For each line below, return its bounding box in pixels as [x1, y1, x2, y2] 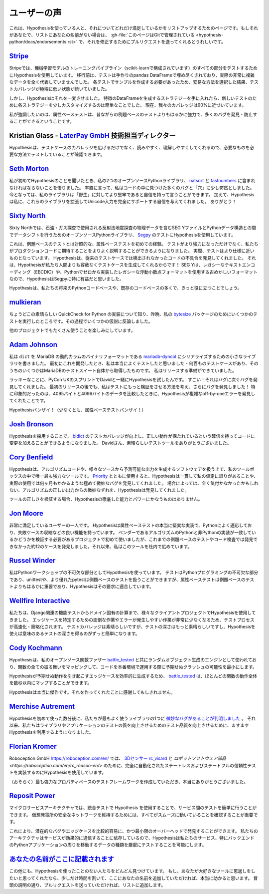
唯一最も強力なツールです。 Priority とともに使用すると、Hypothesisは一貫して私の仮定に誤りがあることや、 [35, 473, 259, 479]
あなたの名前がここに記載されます [9, 855, 114, 864]
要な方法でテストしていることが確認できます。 [9, 151, 105, 157]
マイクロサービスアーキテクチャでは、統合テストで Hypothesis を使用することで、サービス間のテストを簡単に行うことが [9, 805, 257, 811]
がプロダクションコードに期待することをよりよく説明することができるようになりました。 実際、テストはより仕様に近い [9, 248, 255, 254]
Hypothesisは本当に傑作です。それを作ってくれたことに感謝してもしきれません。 [9, 689, 175, 695]
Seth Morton [9, 165, 49, 173]
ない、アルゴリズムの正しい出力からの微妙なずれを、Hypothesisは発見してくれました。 [9, 487, 189, 493]
